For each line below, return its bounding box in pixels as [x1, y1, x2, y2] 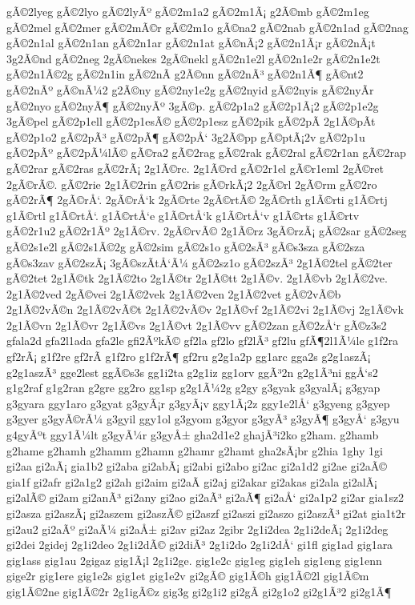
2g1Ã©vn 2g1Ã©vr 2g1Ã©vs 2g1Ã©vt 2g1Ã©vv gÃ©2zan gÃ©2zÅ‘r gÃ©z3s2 [6, 316, 387, 333]
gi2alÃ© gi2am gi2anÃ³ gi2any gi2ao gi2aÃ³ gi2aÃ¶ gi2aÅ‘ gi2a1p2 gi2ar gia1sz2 [6, 489, 405, 506]
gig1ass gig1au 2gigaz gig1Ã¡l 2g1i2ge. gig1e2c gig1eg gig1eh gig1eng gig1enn [6, 551, 382, 568]
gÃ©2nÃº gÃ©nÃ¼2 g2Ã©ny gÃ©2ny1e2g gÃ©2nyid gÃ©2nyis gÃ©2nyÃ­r [6, 81, 374, 98]
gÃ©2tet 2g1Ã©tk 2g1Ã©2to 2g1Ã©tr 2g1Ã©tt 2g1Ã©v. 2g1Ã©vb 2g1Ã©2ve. [6, 270, 388, 286]
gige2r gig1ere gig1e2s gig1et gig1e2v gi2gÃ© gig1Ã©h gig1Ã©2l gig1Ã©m [6, 567, 369, 584]
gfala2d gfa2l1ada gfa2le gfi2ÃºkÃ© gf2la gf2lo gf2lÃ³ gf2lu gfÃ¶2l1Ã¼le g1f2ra [6, 332, 399, 349]
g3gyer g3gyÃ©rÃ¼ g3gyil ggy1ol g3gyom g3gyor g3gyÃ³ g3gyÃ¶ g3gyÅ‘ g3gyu [6, 411, 400, 427]
